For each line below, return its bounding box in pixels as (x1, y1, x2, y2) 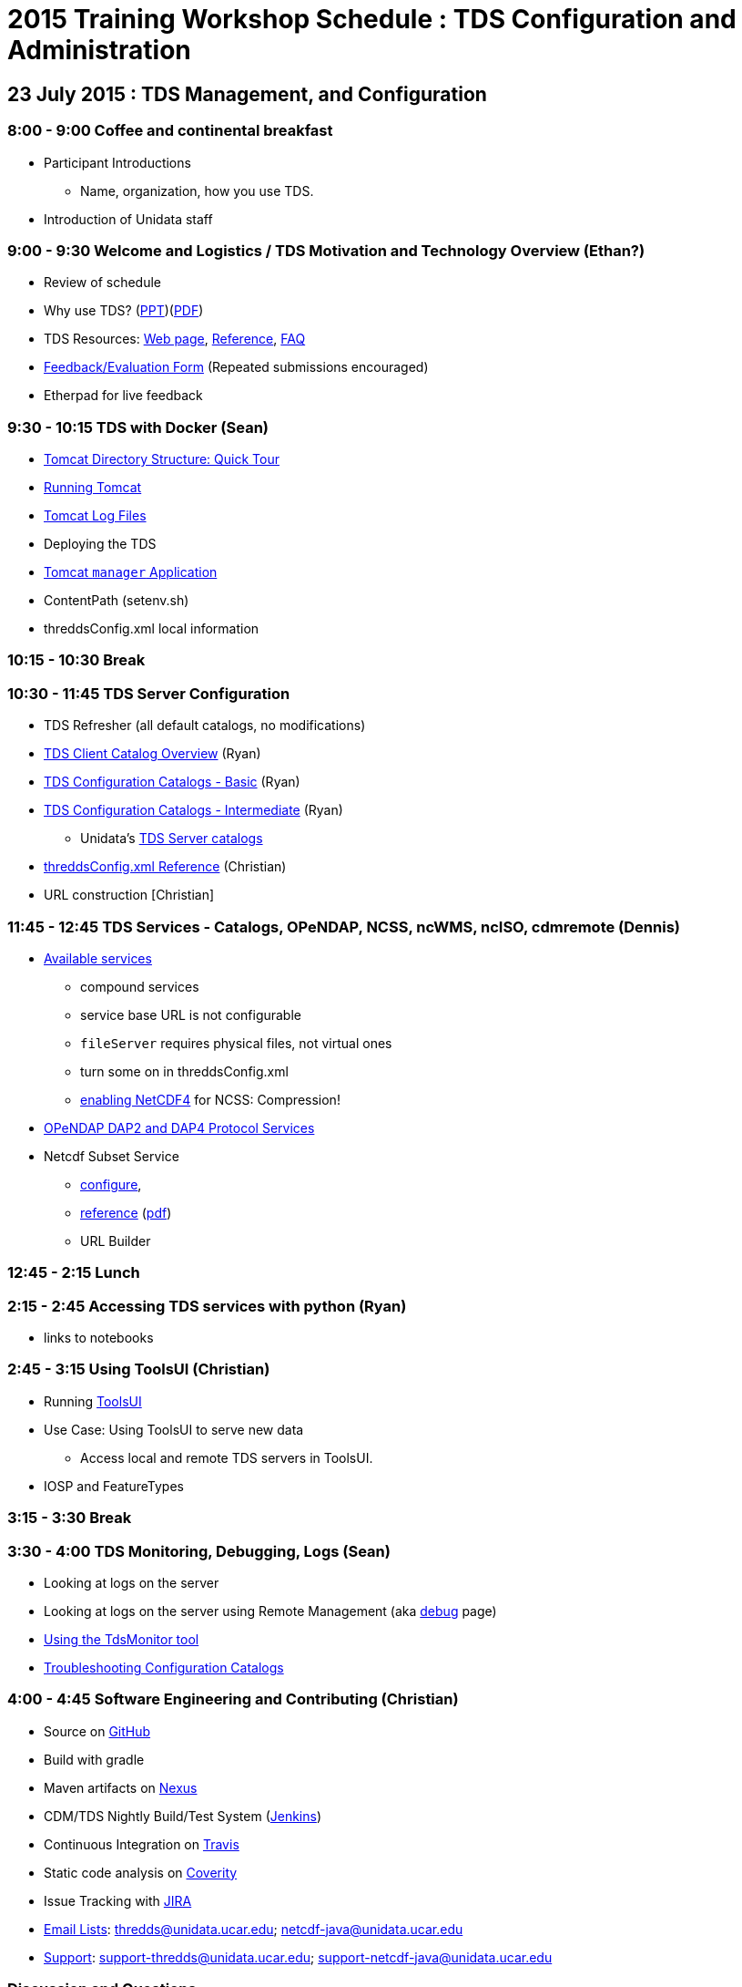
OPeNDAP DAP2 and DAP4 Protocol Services (44, 1119, 315, 1136)
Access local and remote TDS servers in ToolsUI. (80, 1449, 373, 1466)
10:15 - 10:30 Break (7, 651, 146, 670)
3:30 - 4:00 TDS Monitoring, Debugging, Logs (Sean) (7, 1541, 391, 1560)
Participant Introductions (44, 154, 191, 170)
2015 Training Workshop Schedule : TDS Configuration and (7, 4, 737, 35)
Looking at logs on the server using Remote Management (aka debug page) (44, 1602, 497, 1619)
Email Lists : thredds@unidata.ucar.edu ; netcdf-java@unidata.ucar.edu (44, 1920, 463, 1937)
